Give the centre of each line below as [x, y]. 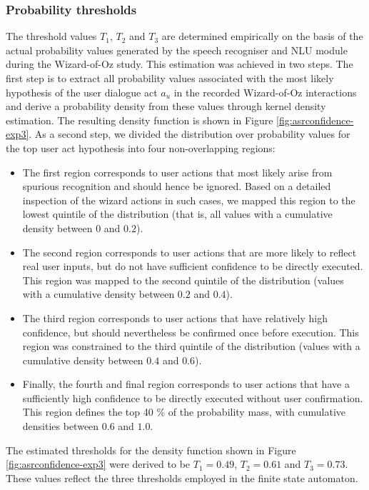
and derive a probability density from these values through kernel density [166, 106]
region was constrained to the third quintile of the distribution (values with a [191, 346]
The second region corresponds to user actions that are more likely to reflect [189, 252]
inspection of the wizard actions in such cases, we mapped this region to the [189, 200]
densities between [61, 426]
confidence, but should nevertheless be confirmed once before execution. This [191, 332]
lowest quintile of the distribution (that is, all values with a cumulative [177, 214]
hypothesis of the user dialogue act [82, 92]
